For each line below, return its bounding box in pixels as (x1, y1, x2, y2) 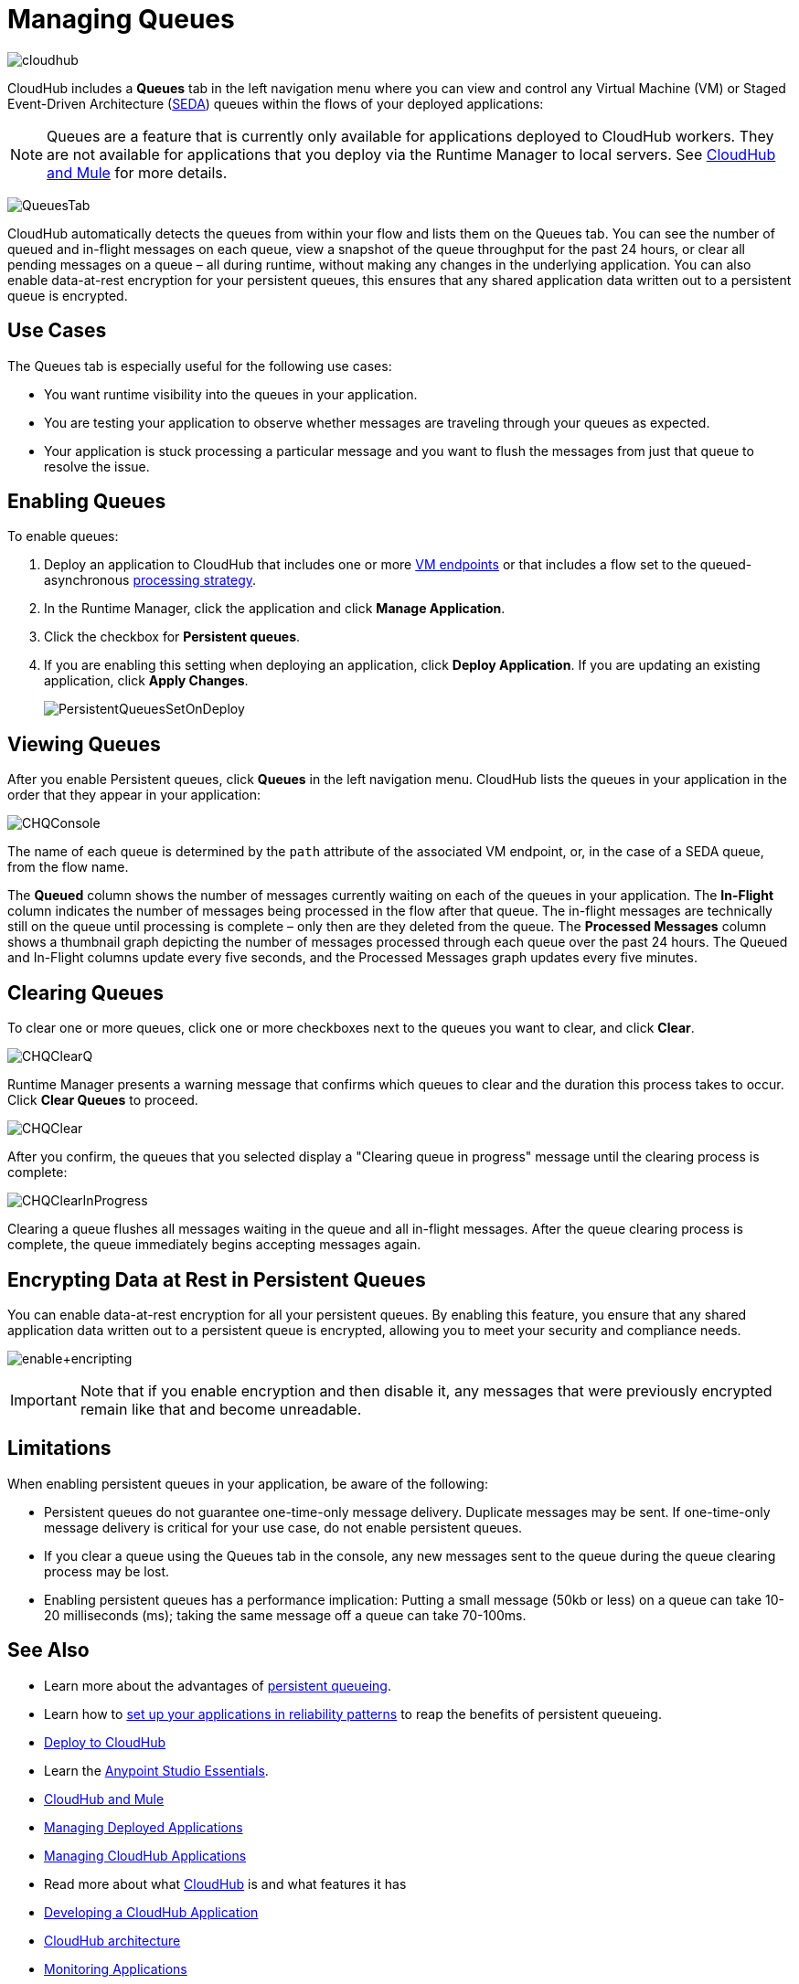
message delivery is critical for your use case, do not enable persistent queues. (44, 1519, 523, 1535)
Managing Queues (7, 4, 235, 35)
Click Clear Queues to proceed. (7, 1092, 198, 1109)
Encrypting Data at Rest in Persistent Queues (7, 1268, 426, 1291)
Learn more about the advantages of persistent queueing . (44, 1677, 392, 1693)
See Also (7, 1639, 90, 1662)
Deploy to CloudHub (44, 1734, 166, 1750)
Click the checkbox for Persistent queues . (44, 629, 301, 645)
